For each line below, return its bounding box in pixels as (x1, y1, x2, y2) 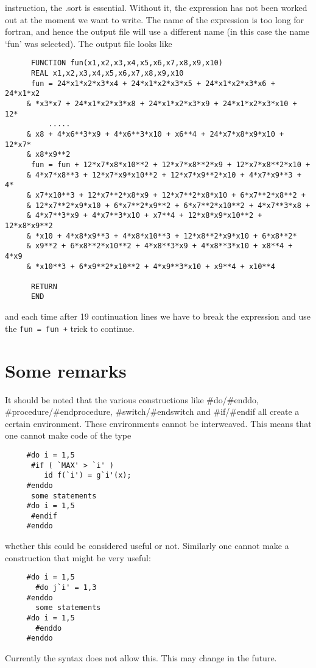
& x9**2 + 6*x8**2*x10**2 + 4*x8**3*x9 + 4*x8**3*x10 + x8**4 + (26, 242, 293, 251)
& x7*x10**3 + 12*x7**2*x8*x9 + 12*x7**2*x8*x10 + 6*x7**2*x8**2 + (26, 190, 306, 199)
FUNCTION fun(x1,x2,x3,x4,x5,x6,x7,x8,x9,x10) (30, 59, 223, 68)
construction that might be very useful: (5, 551, 151, 564)
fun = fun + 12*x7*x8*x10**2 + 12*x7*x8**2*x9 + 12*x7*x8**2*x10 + (30, 160, 311, 169)
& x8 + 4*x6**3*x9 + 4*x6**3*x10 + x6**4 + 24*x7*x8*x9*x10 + (26, 129, 284, 138)
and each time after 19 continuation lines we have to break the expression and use (5, 310, 311, 323)
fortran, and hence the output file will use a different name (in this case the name (5, 25, 310, 38)
